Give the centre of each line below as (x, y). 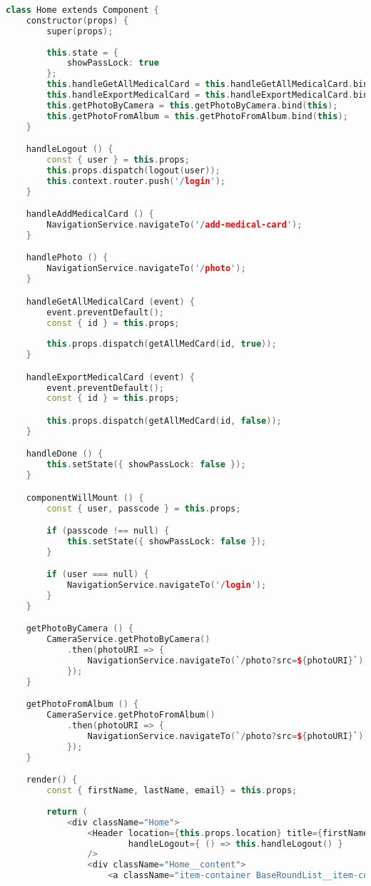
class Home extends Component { (82, 10)
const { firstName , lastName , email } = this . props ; (172, 791)
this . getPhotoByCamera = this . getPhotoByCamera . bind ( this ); (192, 105)
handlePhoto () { (67, 258)
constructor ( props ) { (77, 20)
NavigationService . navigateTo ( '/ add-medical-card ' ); (174, 225)
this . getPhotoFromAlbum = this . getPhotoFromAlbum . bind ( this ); (197, 116)
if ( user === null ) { (98, 575)
